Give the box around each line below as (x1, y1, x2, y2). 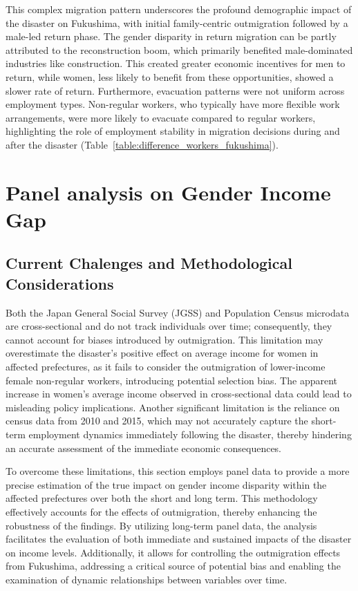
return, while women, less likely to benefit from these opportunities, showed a (6, 69, 334, 84)
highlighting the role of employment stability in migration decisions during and (6, 124, 340, 138)
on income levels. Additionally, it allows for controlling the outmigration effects (6, 545, 341, 559)
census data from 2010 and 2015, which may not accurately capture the (6, 413, 308, 428)
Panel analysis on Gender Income (6, 178, 331, 206)
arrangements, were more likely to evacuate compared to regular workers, (6, 110, 316, 124)
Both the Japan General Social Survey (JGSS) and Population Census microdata (6, 305, 350, 319)
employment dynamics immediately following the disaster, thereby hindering (28, 427, 352, 442)
